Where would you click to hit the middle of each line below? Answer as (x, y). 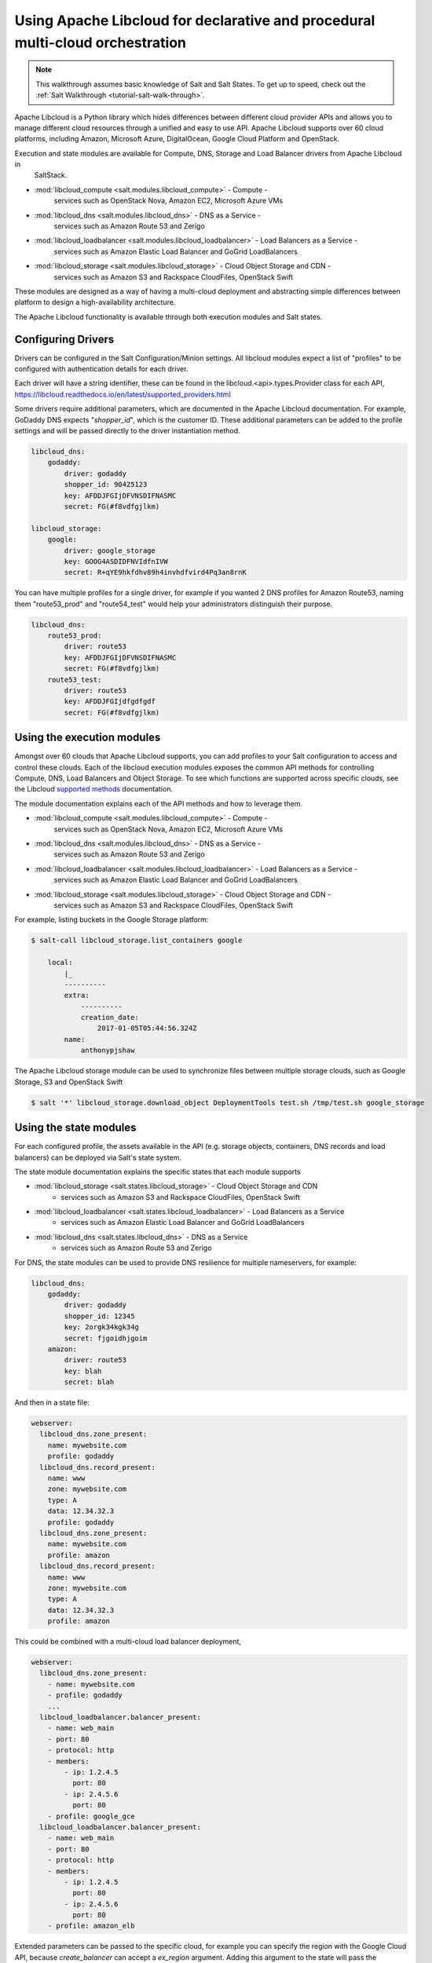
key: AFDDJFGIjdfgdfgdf (110, 702)
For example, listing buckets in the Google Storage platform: (112, 919)
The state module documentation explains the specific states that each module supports (158, 1172)
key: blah (83, 1371)
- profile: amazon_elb (91, 1926)
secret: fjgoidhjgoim (106, 1338)
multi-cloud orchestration (101, 42)
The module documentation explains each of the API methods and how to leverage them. (158, 803)
